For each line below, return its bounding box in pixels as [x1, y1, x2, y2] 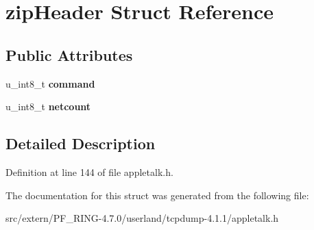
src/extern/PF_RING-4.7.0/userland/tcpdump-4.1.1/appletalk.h [5, 211, 279, 225]
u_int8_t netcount [5, 99, 91, 114]
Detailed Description [5, 133, 156, 154]
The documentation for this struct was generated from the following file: [5, 188, 309, 202]
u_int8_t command [5, 76, 95, 90]
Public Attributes [5, 44, 133, 65]
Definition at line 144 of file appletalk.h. [5, 164, 173, 179]
